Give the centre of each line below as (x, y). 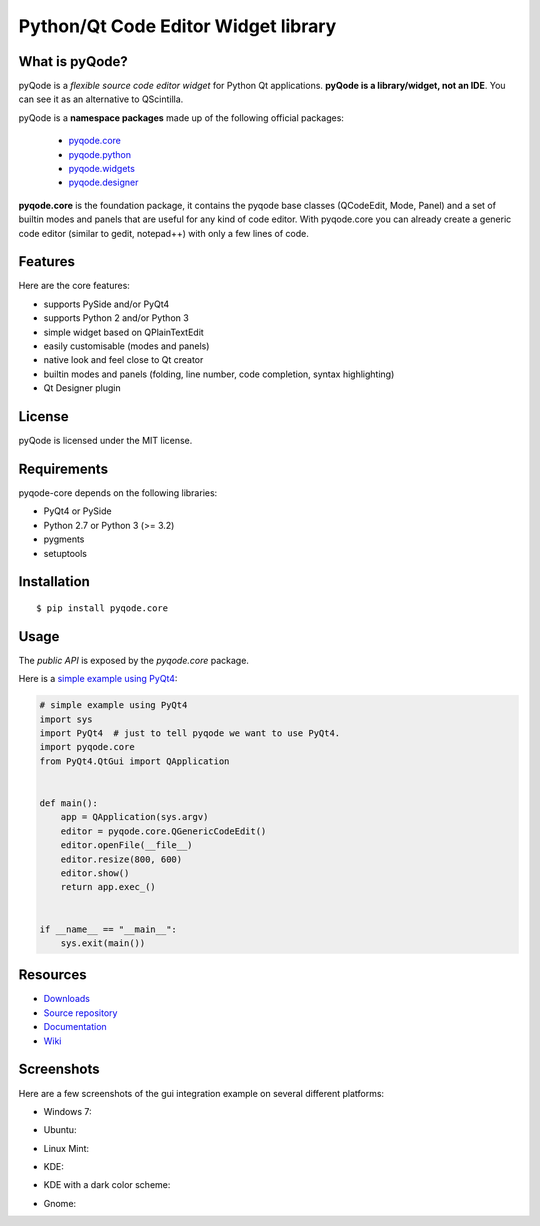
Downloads (66, 999)
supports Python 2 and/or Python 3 (116, 318)
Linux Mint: (66, 1148)
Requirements (63, 468)
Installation (54, 581)
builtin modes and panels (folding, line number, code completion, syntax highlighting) (219, 374)
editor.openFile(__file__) (127, 845)
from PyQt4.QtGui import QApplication (134, 761)
